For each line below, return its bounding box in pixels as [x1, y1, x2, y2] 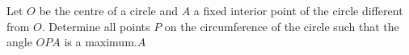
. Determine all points [41, 18, 150, 34]
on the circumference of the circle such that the [164, 18, 399, 34]
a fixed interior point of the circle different [193, 2, 403, 18]
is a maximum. [64, 33, 137, 50]
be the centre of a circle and [39, 2, 178, 18]
